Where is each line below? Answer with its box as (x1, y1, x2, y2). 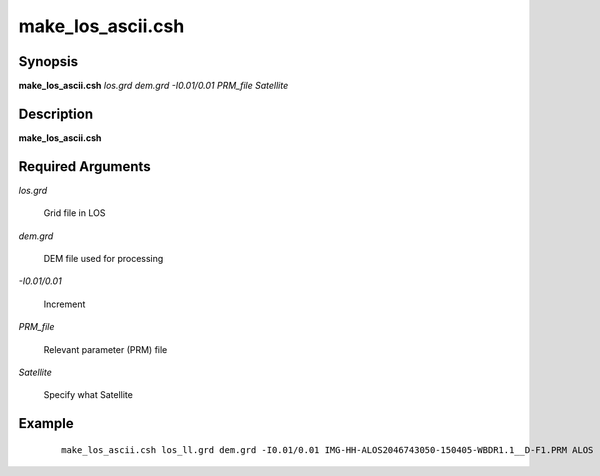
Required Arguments (18, 158, 151, 175)
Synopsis (18, 53, 79, 70)
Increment (43, 298, 86, 310)
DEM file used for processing (43, 253, 164, 265)
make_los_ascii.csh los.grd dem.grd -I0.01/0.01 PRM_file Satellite (18, 80, 289, 92)
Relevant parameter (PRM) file (43, 343, 168, 355)
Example (18, 415, 74, 432)
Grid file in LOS (43, 207, 106, 219)
